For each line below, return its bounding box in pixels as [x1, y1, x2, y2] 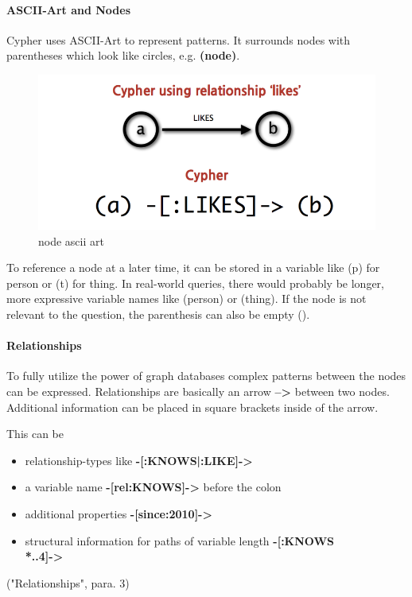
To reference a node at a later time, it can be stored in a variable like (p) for [6, 259, 380, 276]
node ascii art [38, 232, 104, 249]
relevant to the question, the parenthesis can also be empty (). [6, 305, 310, 322]
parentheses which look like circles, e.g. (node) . [6, 47, 240, 64]
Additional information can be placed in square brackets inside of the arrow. [6, 398, 379, 415]
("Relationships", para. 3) [6, 574, 130, 591]
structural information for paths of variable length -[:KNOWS [25, 532, 335, 549]
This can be [6, 425, 64, 442]
